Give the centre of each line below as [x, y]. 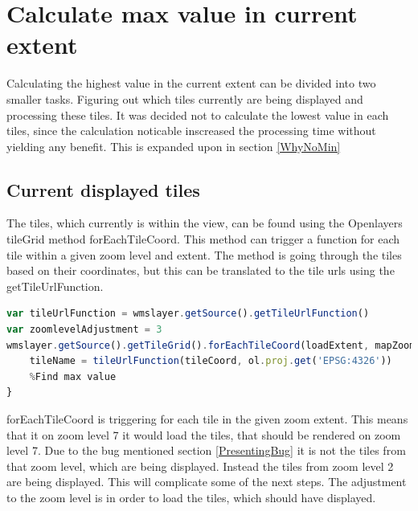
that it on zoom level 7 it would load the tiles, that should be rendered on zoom [204, 434]
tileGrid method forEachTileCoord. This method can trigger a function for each [203, 239]
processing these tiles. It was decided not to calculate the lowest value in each [198, 114]
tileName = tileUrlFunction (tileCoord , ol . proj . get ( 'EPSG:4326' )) [211, 361]
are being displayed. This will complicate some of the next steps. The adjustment [207, 482]
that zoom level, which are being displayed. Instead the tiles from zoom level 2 [200, 466]
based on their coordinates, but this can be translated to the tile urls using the [201, 270]
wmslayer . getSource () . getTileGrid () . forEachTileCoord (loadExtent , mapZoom [211, 345]
